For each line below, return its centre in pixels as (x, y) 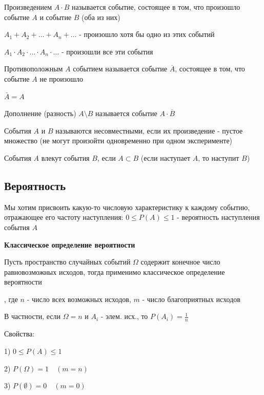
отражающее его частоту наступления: (64, 217)
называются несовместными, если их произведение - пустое (149, 130)
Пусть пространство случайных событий (67, 262)
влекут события (65, 157)
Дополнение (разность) (40, 113)
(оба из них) (101, 17)
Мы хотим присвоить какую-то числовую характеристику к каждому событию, (127, 207)
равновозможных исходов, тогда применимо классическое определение (115, 271)
